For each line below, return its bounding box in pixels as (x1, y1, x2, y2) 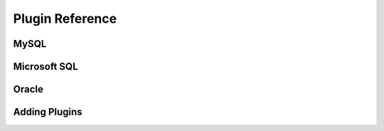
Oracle (13, 83, 44, 95)
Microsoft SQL (13, 61, 78, 73)
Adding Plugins (13, 106, 82, 118)
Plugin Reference (13, 11, 117, 26)
